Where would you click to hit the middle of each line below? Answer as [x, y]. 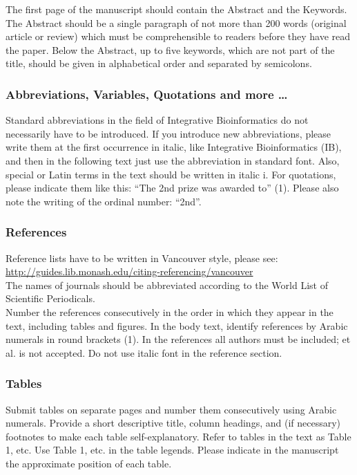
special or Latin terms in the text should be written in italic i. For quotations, [171, 174]
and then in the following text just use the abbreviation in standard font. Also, [173, 160]
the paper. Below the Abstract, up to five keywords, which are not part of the [170, 49]
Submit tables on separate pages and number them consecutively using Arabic [171, 409]
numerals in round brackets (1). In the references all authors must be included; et [178, 339]
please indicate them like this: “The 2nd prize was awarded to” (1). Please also [172, 188]
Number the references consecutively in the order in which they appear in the [170, 311]
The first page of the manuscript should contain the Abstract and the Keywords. [176, 9]
